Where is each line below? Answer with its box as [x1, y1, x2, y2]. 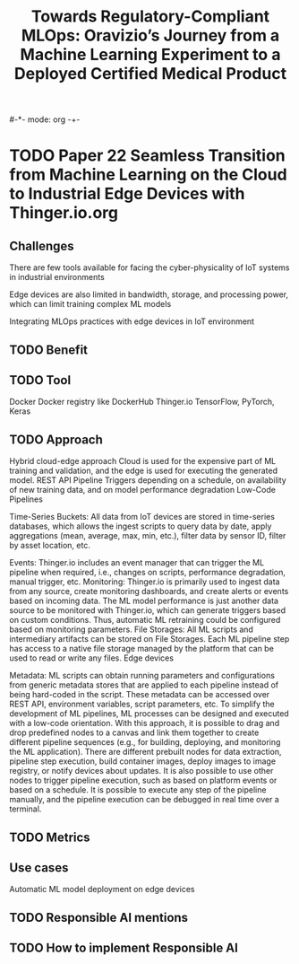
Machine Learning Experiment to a [20, 45, 281, 65]
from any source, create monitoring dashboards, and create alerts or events [9, 586, 289, 597]
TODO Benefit [9, 342, 88, 357]
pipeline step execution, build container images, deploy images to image [9, 756, 276, 767]
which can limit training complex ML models [9, 299, 172, 310]
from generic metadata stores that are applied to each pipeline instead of [9, 679, 279, 690]
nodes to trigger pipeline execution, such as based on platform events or [9, 775, 278, 786]
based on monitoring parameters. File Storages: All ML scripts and [9, 624, 253, 635]
